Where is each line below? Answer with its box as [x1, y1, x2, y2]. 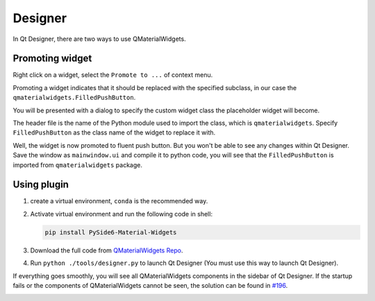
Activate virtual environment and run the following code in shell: [30, 209, 213, 218]
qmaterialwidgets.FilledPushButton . [12, 94, 136, 102]
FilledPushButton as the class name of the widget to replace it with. [12, 128, 216, 137]
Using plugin [12, 179, 69, 191]
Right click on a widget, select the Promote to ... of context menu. [12, 71, 213, 79]
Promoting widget [12, 53, 92, 64]
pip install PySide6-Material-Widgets [44, 228, 177, 236]
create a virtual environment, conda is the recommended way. [30, 197, 208, 205]
